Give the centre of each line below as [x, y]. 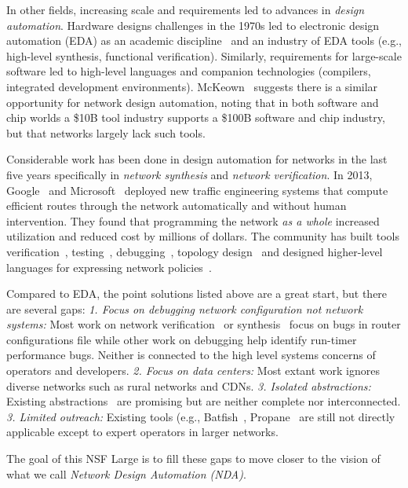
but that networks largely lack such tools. [106, 132]
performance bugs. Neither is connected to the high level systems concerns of [191, 355]
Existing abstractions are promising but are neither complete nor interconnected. [204, 401]
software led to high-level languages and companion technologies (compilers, [189, 71]
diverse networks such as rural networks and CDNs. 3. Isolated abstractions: [189, 385]
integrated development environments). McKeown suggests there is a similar [192, 86]
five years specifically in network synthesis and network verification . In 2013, [189, 174]
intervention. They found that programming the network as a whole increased [193, 220]
